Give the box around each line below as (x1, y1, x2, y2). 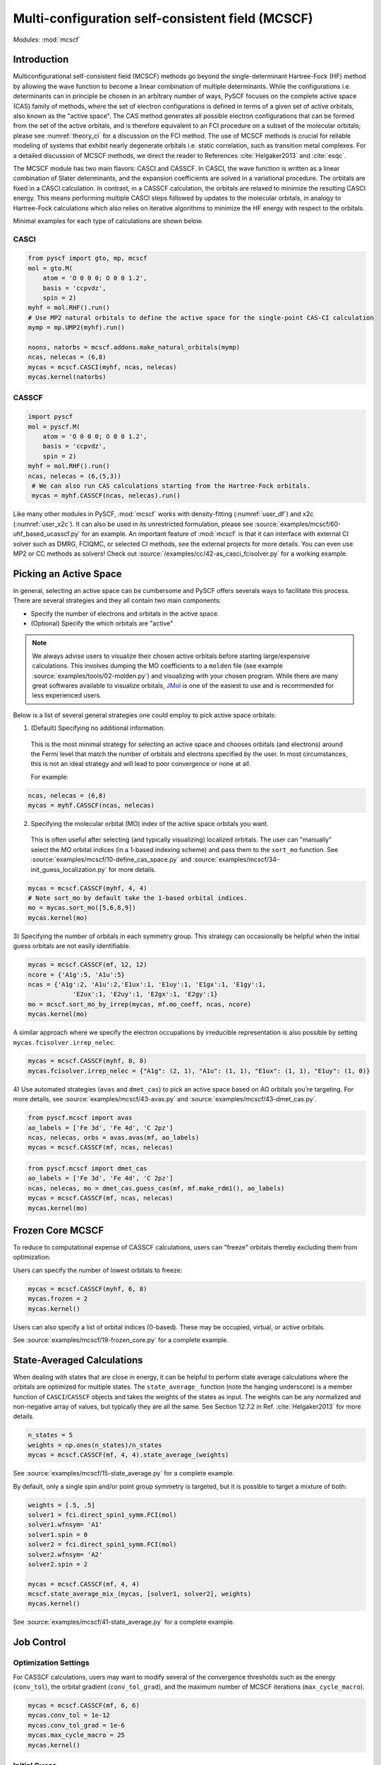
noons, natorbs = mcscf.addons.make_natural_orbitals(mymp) (28, 343, 241, 351)
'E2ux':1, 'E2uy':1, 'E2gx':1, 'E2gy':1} (72, 991, 218, 998)
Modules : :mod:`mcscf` (13, 35, 80, 44)
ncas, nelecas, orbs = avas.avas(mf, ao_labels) (28, 1134, 200, 1142)
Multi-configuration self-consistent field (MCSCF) (13, 11, 313, 26)
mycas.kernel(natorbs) (28, 373, 107, 381)
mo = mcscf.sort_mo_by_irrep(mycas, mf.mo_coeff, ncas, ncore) (28, 1000, 252, 1008)
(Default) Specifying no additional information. (30, 724, 165, 732)
